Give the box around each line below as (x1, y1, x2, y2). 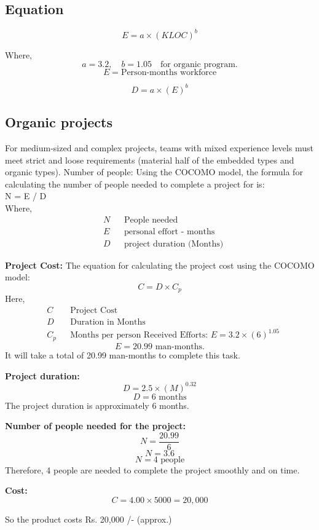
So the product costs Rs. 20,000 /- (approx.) (5, 513, 172, 526)
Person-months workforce (120, 68, 217, 77)
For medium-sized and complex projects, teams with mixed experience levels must (5, 141, 313, 154)
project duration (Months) (124, 239, 224, 248)
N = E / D (5, 189, 47, 202)
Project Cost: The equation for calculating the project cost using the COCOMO (5, 258, 315, 271)
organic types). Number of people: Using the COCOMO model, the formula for (5, 165, 303, 178)
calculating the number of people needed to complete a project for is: (5, 177, 265, 190)
